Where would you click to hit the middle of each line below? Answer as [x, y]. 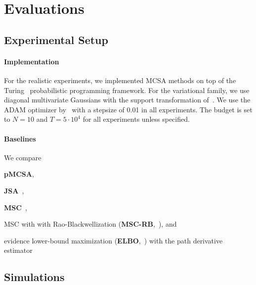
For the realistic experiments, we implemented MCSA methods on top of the [120, 80]
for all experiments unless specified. [136, 119]
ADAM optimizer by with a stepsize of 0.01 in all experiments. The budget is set [128, 109]
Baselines [20, 138]
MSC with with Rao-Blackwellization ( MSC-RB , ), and [90, 224]
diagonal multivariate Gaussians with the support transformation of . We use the [127, 100]
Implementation [32, 61]
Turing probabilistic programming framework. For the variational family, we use [127, 90]
